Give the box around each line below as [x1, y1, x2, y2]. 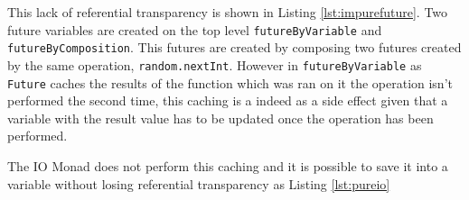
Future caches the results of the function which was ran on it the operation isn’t [7, 73, 453, 92]
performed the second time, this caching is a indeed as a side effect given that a [7, 91, 448, 110]
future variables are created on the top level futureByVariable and [7, 20, 382, 39]
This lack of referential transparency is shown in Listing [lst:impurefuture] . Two [7, 3, 448, 21]
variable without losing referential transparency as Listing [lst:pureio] [7, 174, 390, 193]
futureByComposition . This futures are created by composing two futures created [7, 38, 462, 57]
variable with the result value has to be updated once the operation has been [7, 108, 434, 127]
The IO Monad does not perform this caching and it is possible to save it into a [7, 157, 448, 175]
